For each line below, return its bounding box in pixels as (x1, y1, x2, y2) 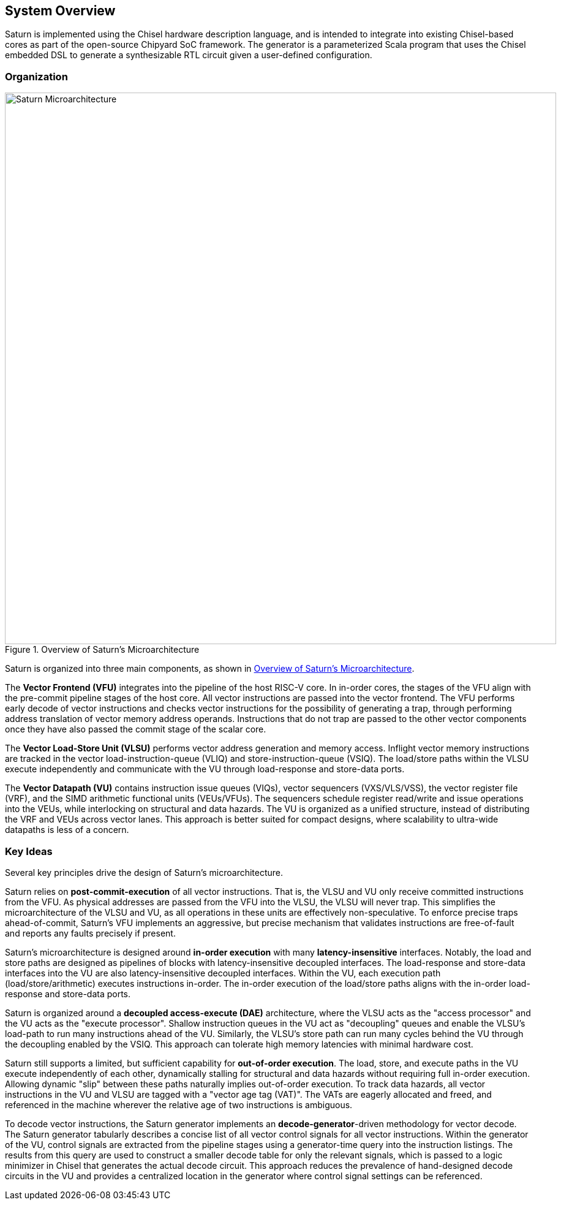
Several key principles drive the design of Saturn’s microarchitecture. (5, 867, 284, 878)
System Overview (5, 3, 116, 18)
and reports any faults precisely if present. (5, 927, 176, 938)
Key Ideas (5, 845, 53, 857)
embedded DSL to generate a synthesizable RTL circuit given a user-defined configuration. (5, 50, 372, 61)
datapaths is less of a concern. (5, 824, 129, 835)
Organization (5, 70, 68, 83)
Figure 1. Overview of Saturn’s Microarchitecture (5, 644, 200, 655)
